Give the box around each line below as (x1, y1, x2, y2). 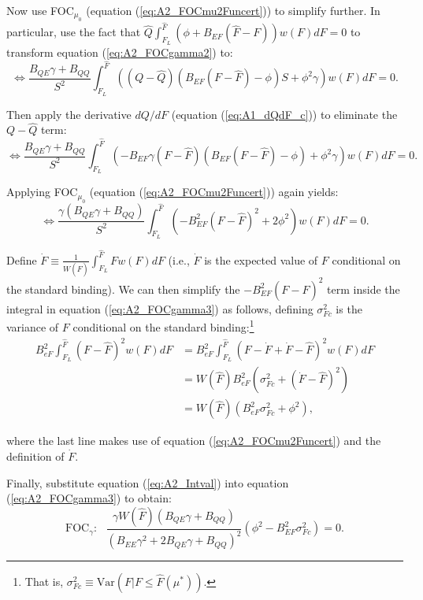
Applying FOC (6, 183, 78, 200)
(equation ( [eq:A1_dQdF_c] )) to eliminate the (171, 106, 398, 122)
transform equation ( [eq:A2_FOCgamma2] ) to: (6, 43, 233, 60)
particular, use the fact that (6, 24, 141, 40)
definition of (6, 447, 65, 464)
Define (6, 251, 37, 268)
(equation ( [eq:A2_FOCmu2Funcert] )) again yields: (89, 183, 339, 200)
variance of (6, 319, 59, 335)
